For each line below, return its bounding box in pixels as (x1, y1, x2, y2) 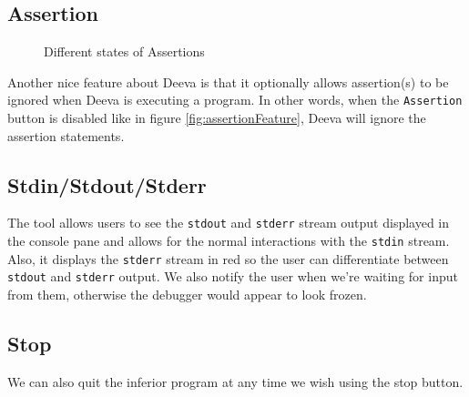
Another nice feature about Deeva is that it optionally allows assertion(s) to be (7, 72, 449, 91)
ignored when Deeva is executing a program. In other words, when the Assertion (7, 90, 463, 109)
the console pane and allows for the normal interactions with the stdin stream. (7, 231, 450, 250)
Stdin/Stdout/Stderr (7, 170, 207, 198)
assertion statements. (7, 126, 125, 145)
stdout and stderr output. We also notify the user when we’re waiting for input (7, 267, 458, 286)
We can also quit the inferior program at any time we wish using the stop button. (7, 372, 464, 391)
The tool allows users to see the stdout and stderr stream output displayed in (7, 213, 450, 232)
